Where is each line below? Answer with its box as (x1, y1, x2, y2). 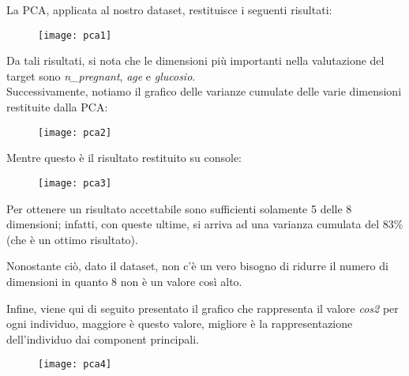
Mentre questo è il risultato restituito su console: (6, 149, 242, 166)
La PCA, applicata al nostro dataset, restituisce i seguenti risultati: (6, 2, 332, 17)
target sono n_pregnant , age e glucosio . (6, 67, 196, 84)
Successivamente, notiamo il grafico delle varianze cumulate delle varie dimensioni (6, 83, 402, 100)
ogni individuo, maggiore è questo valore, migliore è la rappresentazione (6, 315, 353, 332)
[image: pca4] (38, 359, 112, 370)
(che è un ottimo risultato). (6, 231, 138, 247)
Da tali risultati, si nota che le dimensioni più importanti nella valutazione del (6, 52, 385, 69)
